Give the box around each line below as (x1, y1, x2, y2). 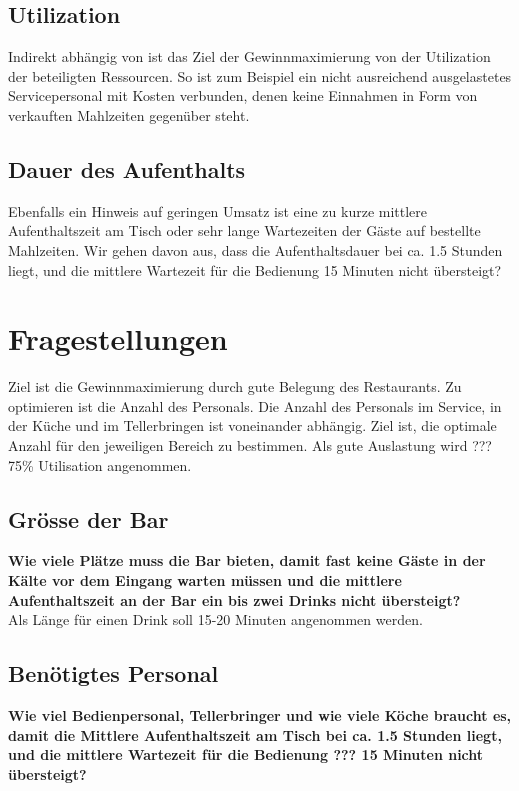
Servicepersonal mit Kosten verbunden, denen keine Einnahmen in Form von (8, 85, 478, 106)
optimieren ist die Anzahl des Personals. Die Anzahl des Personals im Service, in (8, 395, 502, 416)
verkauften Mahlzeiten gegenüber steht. (8, 104, 250, 125)
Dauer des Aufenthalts (8, 153, 246, 184)
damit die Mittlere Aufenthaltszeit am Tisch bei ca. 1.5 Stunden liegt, (8, 724, 502, 745)
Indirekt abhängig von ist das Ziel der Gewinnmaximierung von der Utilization (8, 46, 491, 67)
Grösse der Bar (8, 503, 169, 534)
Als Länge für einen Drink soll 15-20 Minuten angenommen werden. (8, 609, 423, 630)
